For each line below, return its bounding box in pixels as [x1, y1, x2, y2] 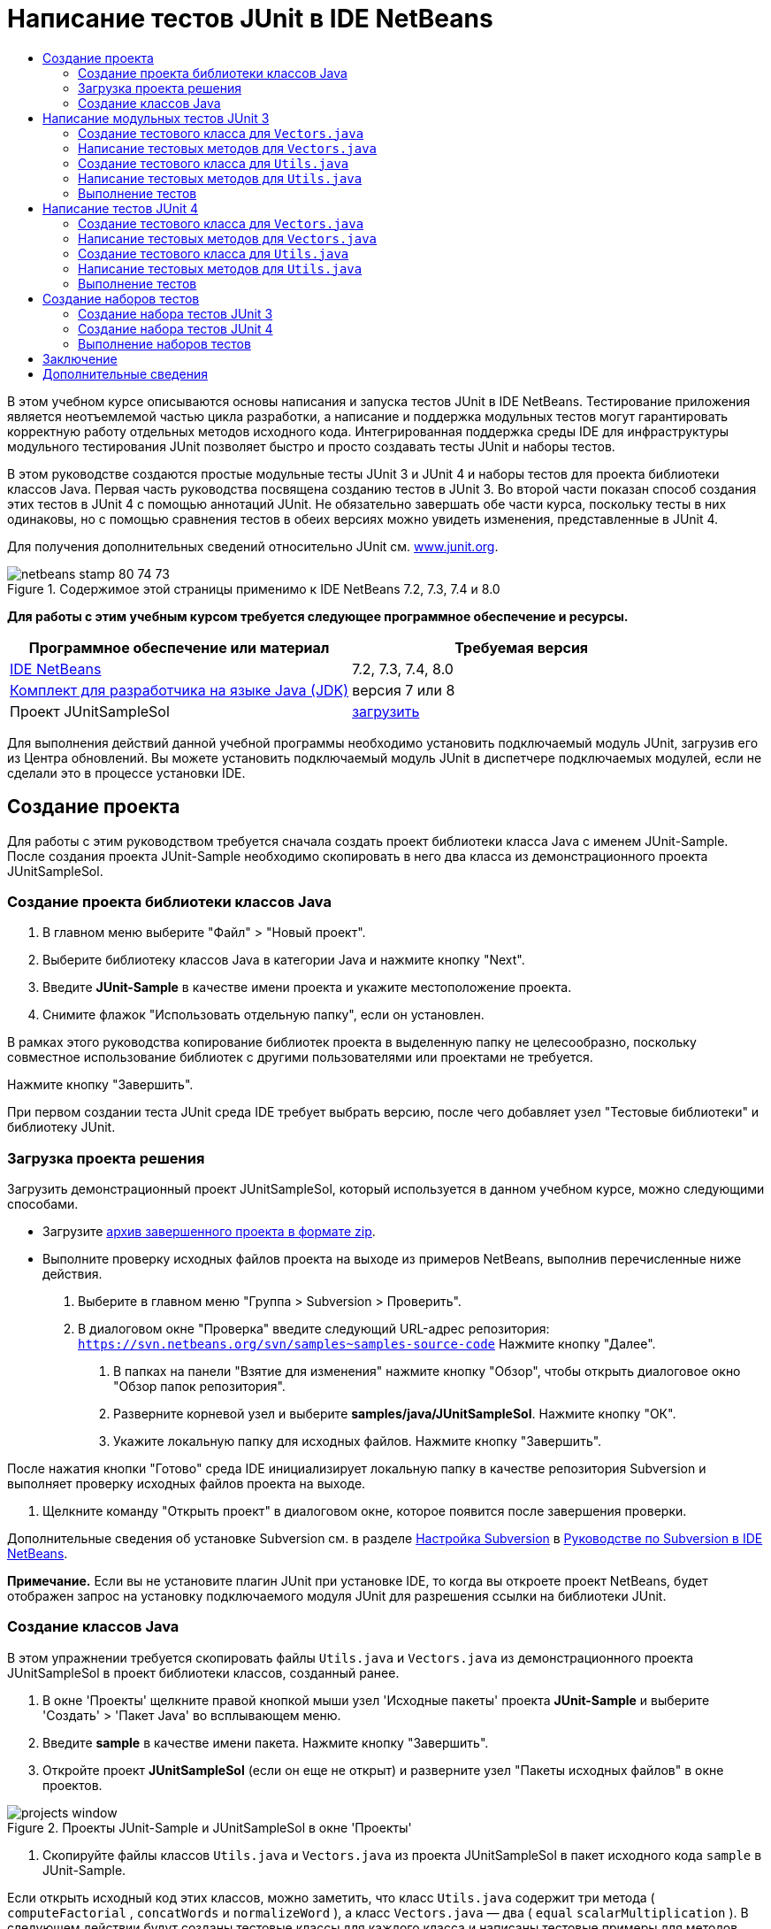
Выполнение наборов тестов [78, 335, 251, 351]
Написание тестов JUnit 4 [42, 200, 198, 216]
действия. [42, 1266, 103, 1282]
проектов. [42, 1777, 103, 1793]
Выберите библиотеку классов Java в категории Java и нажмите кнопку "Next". [42, 952, 525, 968]
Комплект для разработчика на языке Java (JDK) [10, 680, 349, 699]
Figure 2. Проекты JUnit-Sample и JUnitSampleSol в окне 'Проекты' [7, 1819, 412, 1835]
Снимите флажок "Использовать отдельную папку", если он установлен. [42, 1007, 485, 1023]
